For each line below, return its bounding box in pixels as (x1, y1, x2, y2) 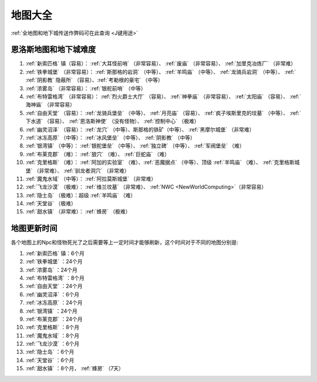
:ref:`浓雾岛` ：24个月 (25, 266, 77, 273)
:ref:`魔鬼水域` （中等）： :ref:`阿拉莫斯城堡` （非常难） (25, 175, 157, 182)
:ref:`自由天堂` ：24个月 (25, 283, 83, 290)
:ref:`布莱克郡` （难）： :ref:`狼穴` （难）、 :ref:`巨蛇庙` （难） (25, 150, 170, 158)
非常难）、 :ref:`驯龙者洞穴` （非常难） (39, 167, 130, 174)
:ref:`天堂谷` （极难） (25, 200, 76, 207)
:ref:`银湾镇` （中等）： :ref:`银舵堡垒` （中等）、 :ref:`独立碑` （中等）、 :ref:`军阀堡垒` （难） (25, 142, 245, 149)
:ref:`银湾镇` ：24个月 (25, 307, 77, 314)
